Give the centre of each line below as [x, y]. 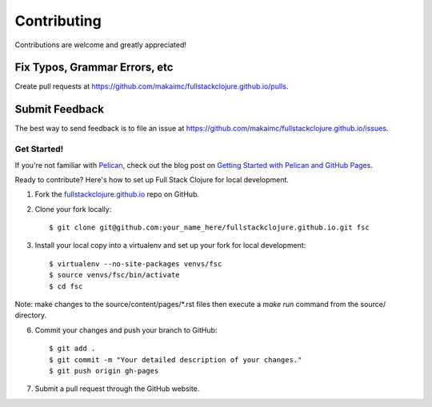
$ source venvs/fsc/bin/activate [114, 275]
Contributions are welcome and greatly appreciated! [101, 45]
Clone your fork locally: [73, 209]
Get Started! [39, 150]
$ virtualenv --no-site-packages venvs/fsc [136, 263]
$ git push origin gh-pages [104, 371]
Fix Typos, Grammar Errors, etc [94, 68]
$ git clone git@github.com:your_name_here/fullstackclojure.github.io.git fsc [209, 227]
